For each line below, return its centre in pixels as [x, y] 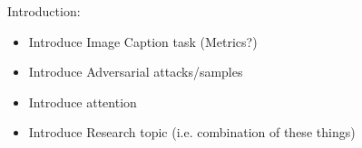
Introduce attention [83, 102]
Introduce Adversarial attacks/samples [136, 72]
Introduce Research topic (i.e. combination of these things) [192, 132]
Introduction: [44, 11]
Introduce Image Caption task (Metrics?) [143, 41]
